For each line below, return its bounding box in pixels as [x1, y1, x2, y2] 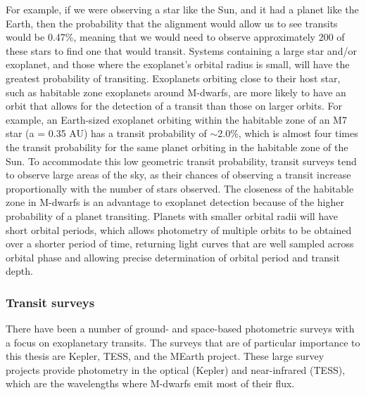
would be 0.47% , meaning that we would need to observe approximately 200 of [6, 30, 345, 44]
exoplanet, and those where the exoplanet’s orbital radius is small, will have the [6, 57, 350, 72]
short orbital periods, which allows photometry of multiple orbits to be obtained [6, 222, 352, 237]
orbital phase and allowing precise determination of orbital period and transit [6, 250, 340, 264]
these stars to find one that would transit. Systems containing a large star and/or [6, 43, 357, 58]
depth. [6, 264, 33, 278]
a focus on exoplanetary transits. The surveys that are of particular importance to [6, 335, 360, 349]
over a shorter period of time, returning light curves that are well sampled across [6, 236, 354, 251]
